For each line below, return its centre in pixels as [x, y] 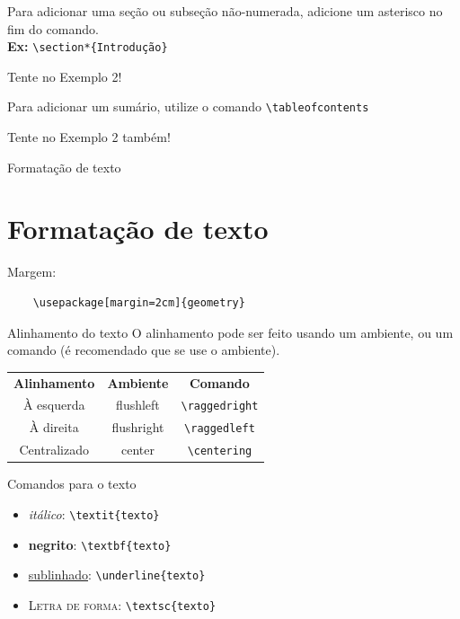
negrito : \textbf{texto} [100, 544]
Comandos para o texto [72, 484]
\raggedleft [220, 429]
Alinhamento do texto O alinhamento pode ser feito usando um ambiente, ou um [230, 332]
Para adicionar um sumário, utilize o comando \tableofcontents [188, 106]
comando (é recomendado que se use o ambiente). [144, 350]
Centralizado [54, 450]
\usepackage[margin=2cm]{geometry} [139, 303]
